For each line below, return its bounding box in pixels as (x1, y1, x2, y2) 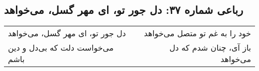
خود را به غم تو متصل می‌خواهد (144, 27, 251, 39)
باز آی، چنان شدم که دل (169, 42, 251, 54)
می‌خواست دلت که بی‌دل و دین (8, 42, 114, 54)
